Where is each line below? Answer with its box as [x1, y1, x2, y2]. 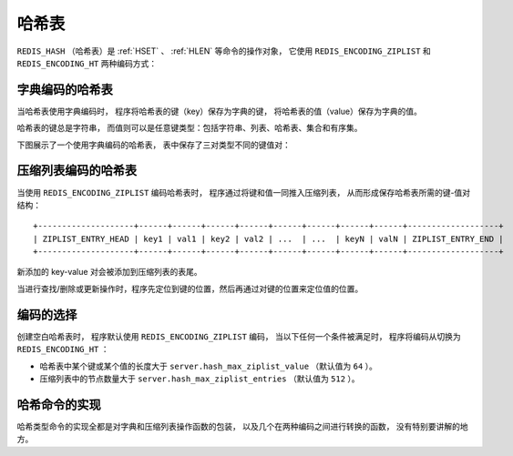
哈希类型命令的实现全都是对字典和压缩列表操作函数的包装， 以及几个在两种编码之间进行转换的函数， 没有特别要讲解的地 [16, 421, 468, 431]
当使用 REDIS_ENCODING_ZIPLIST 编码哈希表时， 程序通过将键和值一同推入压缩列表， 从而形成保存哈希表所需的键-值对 [16, 187, 471, 198]
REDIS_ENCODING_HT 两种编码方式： [16, 57, 158, 68]
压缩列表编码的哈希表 [16, 163, 137, 178]
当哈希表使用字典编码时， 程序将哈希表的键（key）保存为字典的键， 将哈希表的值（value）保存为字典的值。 [16, 106, 423, 117]
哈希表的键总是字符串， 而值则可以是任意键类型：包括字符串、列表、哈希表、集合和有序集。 [16, 123, 363, 134]
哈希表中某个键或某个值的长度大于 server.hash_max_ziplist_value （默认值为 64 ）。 [39, 360, 378, 371]
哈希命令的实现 [16, 397, 101, 412]
